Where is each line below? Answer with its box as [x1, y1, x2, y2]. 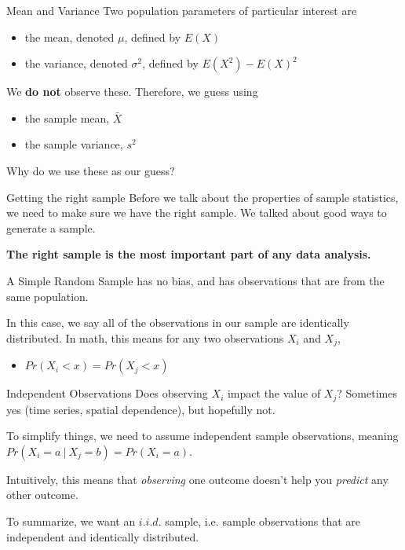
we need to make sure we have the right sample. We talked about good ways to [6, 204, 387, 221]
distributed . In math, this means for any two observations [6, 329, 284, 346]
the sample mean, [24, 109, 110, 126]
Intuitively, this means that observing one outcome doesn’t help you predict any [6, 471, 389, 487]
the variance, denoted [24, 55, 128, 71]
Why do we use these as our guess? [6, 162, 175, 178]
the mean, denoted [24, 28, 115, 45]
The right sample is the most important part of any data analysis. [6, 246, 371, 262]
